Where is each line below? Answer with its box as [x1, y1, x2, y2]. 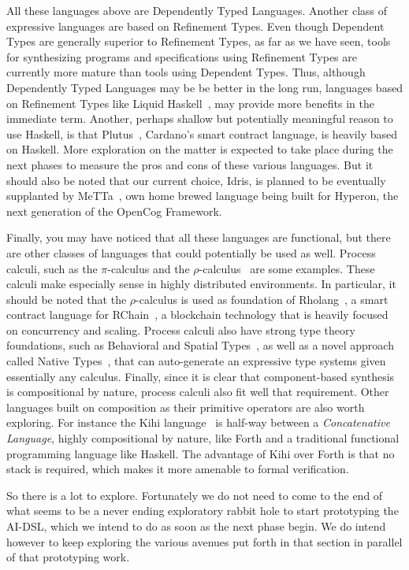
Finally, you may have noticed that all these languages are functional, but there [6, 229, 391, 246]
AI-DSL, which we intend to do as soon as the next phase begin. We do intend [6, 518, 386, 534]
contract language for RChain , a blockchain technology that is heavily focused [6, 306, 389, 323]
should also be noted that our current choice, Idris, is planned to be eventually [6, 172, 386, 188]
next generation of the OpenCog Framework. [6, 202, 222, 219]
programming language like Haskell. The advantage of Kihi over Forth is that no [6, 445, 395, 461]
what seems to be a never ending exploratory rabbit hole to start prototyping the [6, 502, 399, 519]
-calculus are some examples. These [199, 260, 375, 276]
